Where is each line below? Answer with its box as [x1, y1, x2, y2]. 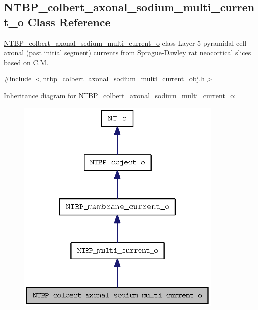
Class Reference [27, 14, 111, 29]
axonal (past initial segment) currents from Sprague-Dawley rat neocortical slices [4, 47, 251, 58]
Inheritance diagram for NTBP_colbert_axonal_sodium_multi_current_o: [4, 90, 236, 100]
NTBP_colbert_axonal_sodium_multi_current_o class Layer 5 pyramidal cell [4, 37, 247, 48]
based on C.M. [4, 57, 49, 67]
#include [4, 74, 32, 84]
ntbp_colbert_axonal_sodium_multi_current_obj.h [43, 74, 205, 84]
